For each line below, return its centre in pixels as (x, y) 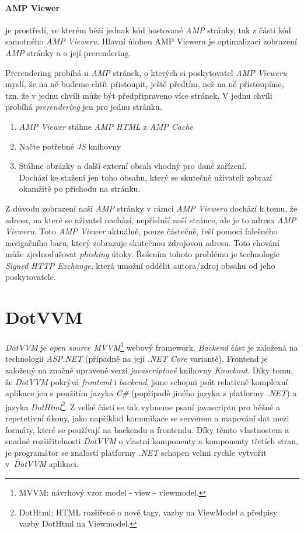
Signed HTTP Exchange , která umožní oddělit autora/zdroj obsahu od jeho (140, 265)
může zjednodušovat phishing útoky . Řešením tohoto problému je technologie (143, 254)
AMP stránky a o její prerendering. (68, 52)
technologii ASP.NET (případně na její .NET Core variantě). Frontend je (137, 359)
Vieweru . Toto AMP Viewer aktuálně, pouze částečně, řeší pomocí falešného (141, 231)
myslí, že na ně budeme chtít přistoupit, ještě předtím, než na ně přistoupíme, (145, 84)
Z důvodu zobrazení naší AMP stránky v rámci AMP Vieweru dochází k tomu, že (151, 208)
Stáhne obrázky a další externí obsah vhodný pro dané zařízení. (133, 166)
